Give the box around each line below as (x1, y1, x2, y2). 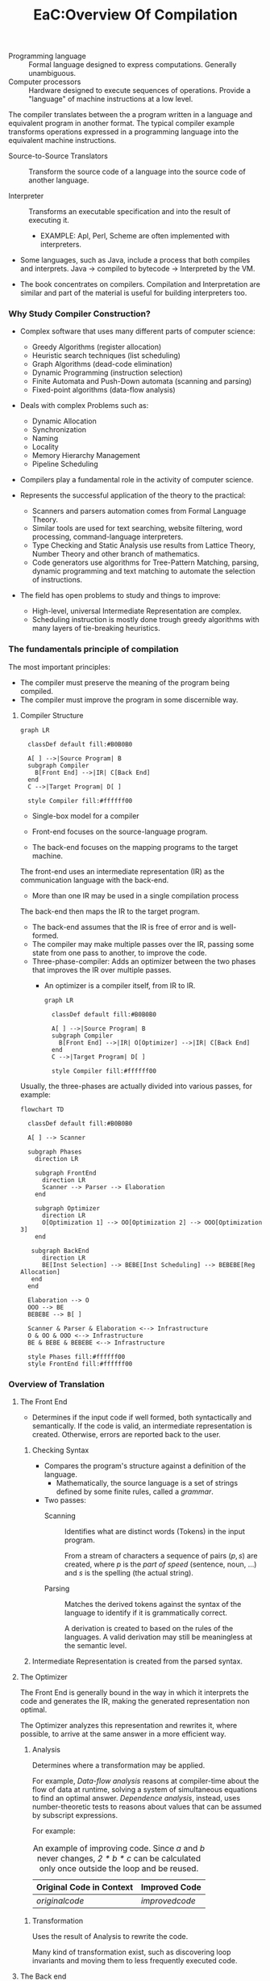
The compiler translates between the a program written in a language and (8, 110, 252, 120)
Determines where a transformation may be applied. (31, 1760, 206, 1770)
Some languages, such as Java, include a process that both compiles (19, 255, 251, 265)
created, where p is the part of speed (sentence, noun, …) (64, 1559, 257, 1569)
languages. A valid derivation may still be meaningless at (64, 1632, 253, 1642)
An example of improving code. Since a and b (32, 1843, 206, 1854)
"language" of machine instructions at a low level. (28, 95, 193, 104)
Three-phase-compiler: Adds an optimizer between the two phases (31, 956, 256, 966)
